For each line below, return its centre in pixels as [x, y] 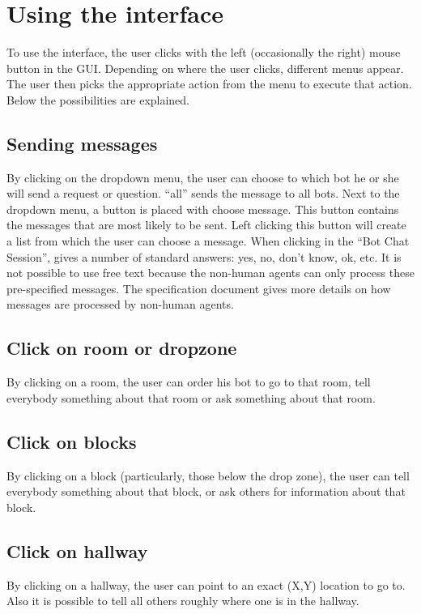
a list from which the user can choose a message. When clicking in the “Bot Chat [208, 241]
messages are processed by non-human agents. [120, 304]
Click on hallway [77, 550]
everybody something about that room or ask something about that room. [191, 397]
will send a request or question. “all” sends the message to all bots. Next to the [203, 193]
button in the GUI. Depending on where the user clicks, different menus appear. [205, 68]
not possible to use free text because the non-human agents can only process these [210, 273]
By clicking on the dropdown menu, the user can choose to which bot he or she [203, 177]
